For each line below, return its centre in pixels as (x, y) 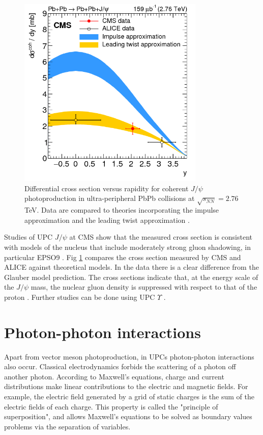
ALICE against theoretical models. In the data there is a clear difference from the (131, 267)
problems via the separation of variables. (67, 426)
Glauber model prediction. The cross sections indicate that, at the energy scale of (131, 277)
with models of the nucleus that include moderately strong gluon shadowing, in (127, 247)
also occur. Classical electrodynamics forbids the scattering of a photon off (120, 366)
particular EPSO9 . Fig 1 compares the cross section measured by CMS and (123, 257)
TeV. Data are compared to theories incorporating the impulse (122, 210)
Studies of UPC (28, 237)
